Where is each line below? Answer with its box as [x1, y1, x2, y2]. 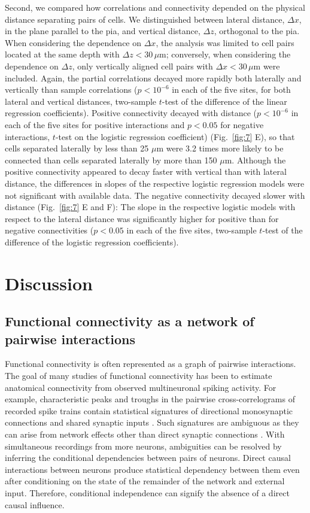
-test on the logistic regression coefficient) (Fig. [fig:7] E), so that [55, 130, 295, 142]
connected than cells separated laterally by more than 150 [5, 153, 217, 166]
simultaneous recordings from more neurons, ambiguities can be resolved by [5, 439, 282, 452]
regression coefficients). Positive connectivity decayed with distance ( [5, 107, 257, 119]
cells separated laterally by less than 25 [5, 142, 149, 154]
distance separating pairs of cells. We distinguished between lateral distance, [5, 13, 285, 25]
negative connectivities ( [5, 224, 94, 236]
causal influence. [5, 498, 65, 511]
